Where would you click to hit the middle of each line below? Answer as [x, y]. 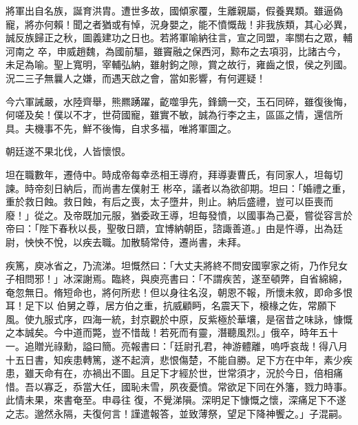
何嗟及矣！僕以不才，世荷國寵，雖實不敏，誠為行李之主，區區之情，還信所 [174, 115]
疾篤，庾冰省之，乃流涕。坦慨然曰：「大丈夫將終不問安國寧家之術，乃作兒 [172, 265]
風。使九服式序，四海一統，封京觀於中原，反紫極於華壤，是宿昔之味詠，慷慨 [179, 319]
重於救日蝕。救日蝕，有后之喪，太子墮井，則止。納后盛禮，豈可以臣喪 [165, 201]
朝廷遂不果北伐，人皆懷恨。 [68, 151]
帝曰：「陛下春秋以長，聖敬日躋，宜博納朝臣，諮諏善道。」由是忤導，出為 [169, 228]
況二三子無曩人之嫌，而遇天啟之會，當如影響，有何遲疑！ [136, 77]
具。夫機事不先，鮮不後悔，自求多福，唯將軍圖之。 [121, 128]
